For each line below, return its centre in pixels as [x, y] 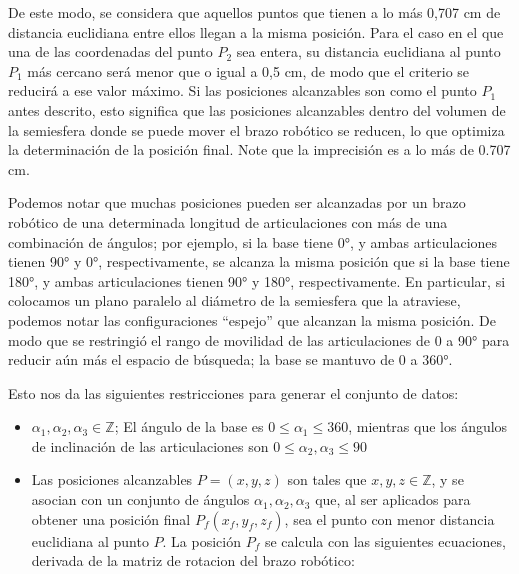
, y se [447, 479]
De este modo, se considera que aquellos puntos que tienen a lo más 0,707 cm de [254, 12]
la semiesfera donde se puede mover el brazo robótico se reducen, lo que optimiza [256, 129]
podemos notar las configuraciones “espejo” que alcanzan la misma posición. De [252, 319]
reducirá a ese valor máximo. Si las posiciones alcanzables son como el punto [242, 90]
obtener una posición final [111, 518]
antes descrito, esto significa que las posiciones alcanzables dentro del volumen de [257, 109]
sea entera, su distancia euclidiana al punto [368, 51]
